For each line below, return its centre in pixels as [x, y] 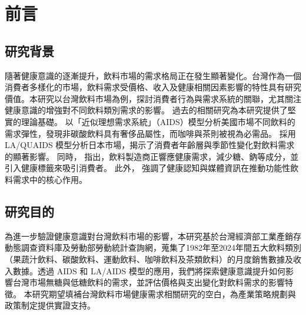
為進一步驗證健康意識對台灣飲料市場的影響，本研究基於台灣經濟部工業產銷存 [153, 236]
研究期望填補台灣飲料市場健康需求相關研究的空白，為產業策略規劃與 [164, 293]
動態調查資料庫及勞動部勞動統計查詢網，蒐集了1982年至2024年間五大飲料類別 [153, 247]
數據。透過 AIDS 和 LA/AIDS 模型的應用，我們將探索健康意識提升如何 [149, 270]
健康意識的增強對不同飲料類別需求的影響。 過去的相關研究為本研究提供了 [146, 110]
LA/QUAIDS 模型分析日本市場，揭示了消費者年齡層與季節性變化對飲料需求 [150, 145]
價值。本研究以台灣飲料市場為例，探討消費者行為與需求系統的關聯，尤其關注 [153, 98]
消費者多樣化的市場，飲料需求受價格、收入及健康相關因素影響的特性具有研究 [153, 87]
